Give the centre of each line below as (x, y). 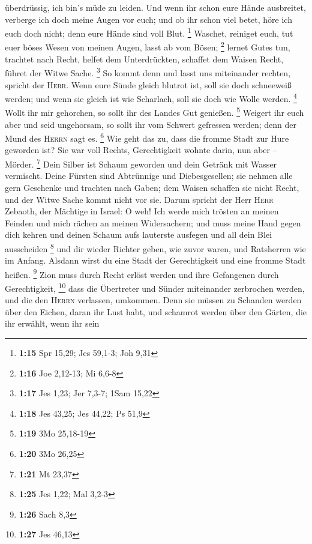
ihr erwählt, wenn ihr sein (52, 323)
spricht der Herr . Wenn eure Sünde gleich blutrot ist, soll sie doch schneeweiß (148, 84)
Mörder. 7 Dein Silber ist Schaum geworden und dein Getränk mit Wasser (141, 163)
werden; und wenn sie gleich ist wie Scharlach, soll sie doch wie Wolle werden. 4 (151, 98)
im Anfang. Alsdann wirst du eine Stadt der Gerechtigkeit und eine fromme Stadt (155, 260)
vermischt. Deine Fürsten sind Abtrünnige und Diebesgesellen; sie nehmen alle (149, 176)
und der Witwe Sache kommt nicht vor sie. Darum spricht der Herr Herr (139, 199)
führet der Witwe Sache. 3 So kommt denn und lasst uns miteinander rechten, (148, 72)
